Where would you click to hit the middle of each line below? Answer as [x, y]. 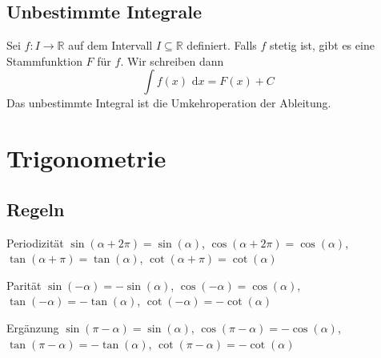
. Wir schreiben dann [172, 60]
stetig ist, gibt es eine [322, 45]
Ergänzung [33, 327]
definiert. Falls [222, 45]
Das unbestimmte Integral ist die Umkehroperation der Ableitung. [169, 103]
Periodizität [35, 242]
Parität [24, 285]
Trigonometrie [86, 158]
